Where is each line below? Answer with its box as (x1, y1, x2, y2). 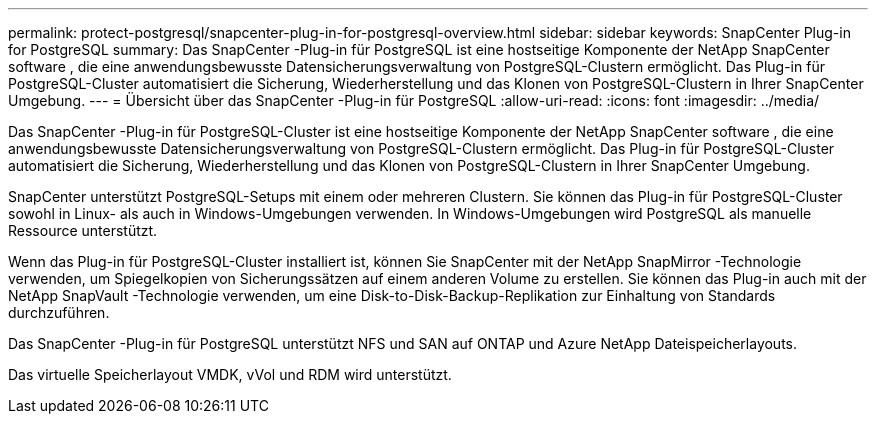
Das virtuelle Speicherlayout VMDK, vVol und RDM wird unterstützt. (8, 366, 452, 383)
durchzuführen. (8, 304, 110, 321)
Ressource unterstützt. (8, 222, 158, 239)
